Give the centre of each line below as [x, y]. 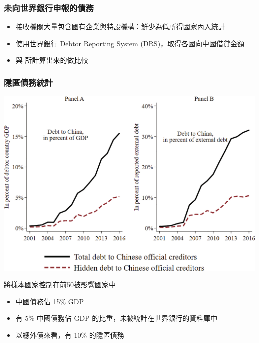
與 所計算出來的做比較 [52, 60]
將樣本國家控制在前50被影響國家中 [60, 284]
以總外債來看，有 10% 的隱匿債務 [70, 334]
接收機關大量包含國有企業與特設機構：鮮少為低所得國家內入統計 [120, 27]
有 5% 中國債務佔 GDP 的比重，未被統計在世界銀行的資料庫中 [117, 318]
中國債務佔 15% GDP [50, 301]
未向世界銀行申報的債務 [49, 8]
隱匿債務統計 [29, 82]
